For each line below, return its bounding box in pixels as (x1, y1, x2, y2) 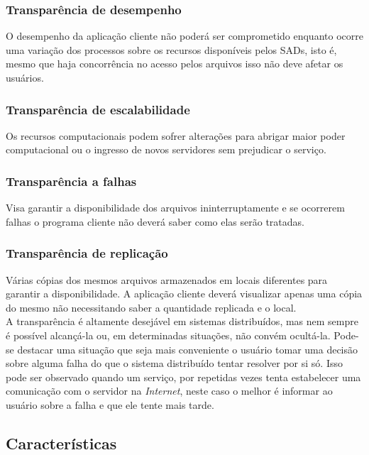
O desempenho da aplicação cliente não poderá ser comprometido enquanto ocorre (6, 28, 363, 43)
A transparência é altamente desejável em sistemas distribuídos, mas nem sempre (6, 314, 358, 329)
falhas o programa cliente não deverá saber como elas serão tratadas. (6, 214, 304, 229)
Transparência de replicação (6, 244, 168, 262)
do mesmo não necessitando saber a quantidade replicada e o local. (6, 300, 297, 314)
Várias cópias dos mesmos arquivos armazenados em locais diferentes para (6, 272, 328, 287)
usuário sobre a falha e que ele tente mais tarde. (6, 397, 214, 412)
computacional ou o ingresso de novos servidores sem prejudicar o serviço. (6, 142, 326, 157)
